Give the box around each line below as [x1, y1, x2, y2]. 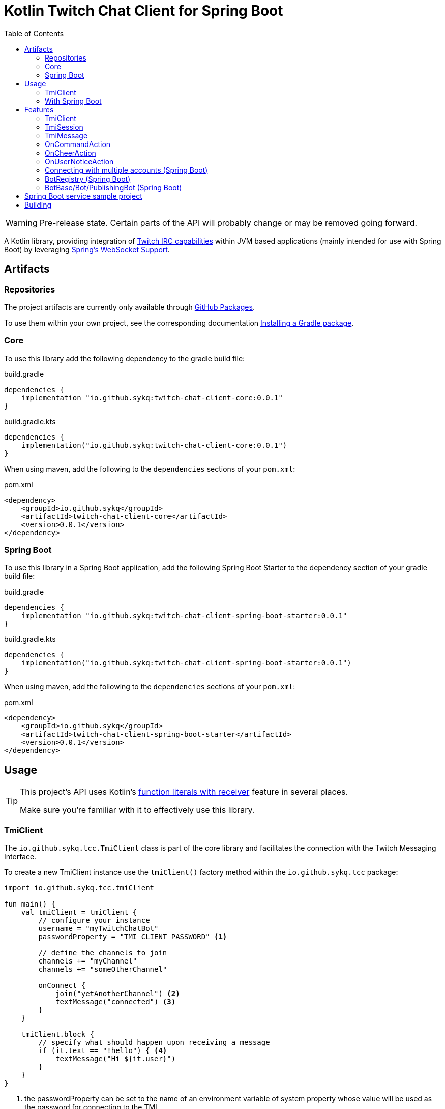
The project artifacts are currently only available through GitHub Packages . [4, 302, 255, 311]
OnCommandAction [45, 139, 111, 149]
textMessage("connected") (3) [55, 998, 176, 1006]
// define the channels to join [38, 949, 167, 957]
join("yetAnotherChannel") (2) [55, 989, 180, 998]
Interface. [4, 852, 37, 861]
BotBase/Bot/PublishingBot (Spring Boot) [45, 183, 182, 192]
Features [24, 105, 54, 114]
